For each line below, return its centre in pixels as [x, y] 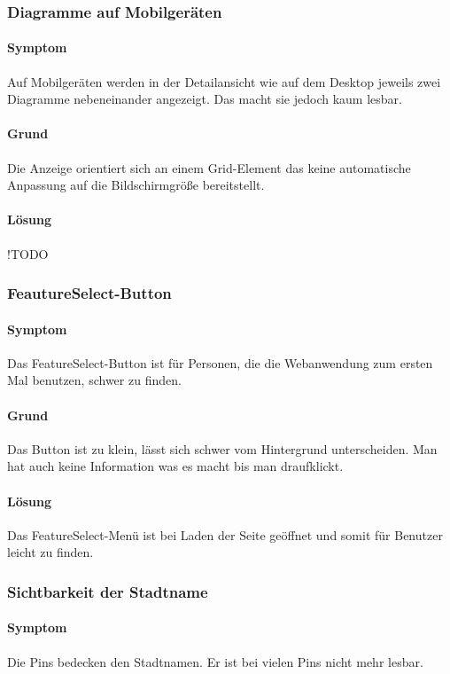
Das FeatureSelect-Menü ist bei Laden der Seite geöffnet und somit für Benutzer [225, 534]
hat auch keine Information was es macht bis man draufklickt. [175, 466]
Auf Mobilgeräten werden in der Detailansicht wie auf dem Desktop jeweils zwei [224, 81]
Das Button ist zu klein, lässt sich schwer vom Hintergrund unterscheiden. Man [222, 448]
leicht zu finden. [50, 552]
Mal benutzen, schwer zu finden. [94, 380]
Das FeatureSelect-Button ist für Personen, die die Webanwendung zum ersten [220, 362]
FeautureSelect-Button [89, 293]
